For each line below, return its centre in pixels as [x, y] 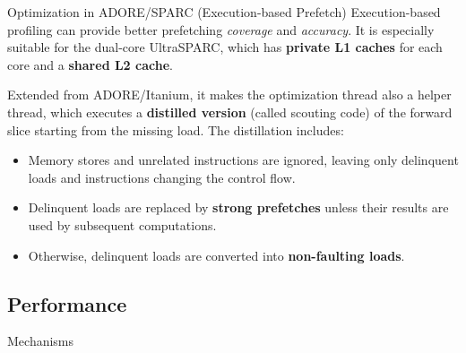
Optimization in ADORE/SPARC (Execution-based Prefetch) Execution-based [224, 12]
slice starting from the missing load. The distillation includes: [176, 129]
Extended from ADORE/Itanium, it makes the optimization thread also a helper [229, 95]
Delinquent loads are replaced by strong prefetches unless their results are [238, 207]
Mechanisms [41, 341]
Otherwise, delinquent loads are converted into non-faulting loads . [216, 255]
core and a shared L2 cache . [90, 64]
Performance [67, 303]
